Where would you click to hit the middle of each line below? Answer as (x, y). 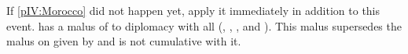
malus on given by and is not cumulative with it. (124, 41)
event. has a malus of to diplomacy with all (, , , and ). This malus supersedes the (204, 25)
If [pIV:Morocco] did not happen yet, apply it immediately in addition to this (193, 10)
